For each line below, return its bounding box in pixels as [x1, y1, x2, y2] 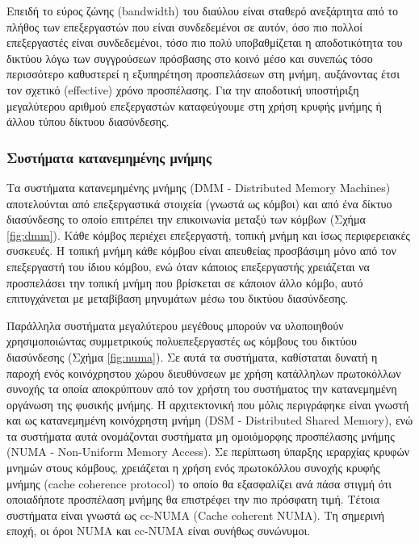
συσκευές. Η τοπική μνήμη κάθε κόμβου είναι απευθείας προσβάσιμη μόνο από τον [6, 242, 396, 259]
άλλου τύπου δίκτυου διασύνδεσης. [6, 113, 170, 130]
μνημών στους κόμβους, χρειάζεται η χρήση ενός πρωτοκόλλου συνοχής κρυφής [6, 459, 380, 476]
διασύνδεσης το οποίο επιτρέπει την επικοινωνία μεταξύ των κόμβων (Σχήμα [6, 211, 366, 228]
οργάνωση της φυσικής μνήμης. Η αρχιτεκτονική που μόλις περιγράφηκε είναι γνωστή [6, 395, 409, 412]
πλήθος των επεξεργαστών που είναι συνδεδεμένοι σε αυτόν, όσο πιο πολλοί [6, 18, 362, 35]
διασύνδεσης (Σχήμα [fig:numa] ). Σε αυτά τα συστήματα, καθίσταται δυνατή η [6, 348, 378, 365]
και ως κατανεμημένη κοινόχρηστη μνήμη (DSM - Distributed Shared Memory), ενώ [6, 412, 413, 429]
